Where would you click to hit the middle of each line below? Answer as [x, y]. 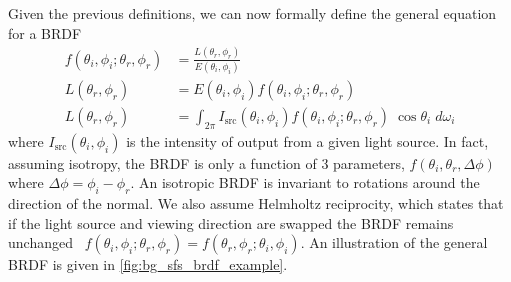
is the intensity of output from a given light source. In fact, [307, 140]
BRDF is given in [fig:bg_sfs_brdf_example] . [148, 264]
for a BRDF [45, 32]
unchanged [40, 242]
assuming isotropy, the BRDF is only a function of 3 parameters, [206, 162]
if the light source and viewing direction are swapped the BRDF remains [231, 222]
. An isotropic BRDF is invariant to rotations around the [305, 182]
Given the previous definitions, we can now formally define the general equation [252, 13]
